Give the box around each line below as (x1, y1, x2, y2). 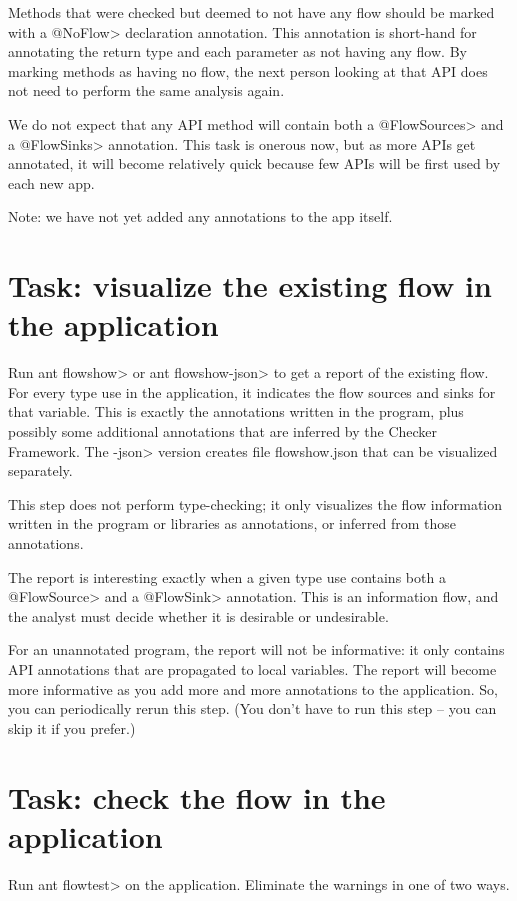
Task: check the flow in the (8, 776, 386, 817)
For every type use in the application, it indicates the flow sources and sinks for (8, 381, 496, 402)
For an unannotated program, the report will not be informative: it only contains (8, 639, 505, 660)
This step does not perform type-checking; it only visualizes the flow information (8, 493, 503, 514)
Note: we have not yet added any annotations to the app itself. (8, 206, 393, 227)
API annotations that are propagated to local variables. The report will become (8, 658, 497, 679)
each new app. (8, 172, 95, 193)
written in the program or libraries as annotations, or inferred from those (8, 513, 456, 534)
